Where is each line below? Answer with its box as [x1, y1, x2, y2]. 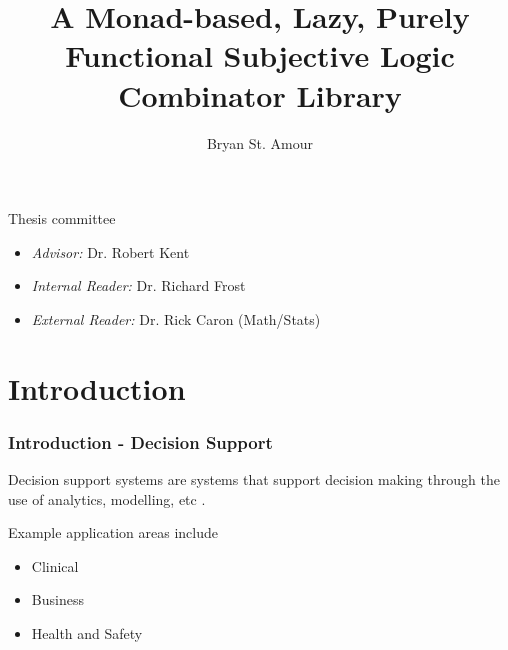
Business [31, 589, 84, 610]
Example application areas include [8, 522, 218, 543]
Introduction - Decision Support [8, 429, 273, 454]
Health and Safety [31, 623, 143, 644]
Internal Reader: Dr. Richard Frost [31, 275, 246, 296]
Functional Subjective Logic [65, 35, 455, 76]
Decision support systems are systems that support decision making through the [8, 469, 500, 490]
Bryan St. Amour [206, 132, 314, 153]
